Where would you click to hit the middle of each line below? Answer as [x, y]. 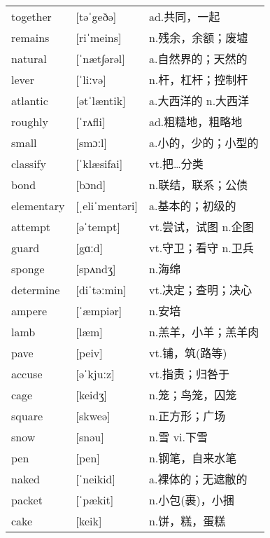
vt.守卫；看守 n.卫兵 [201, 248]
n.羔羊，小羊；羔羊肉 [204, 332]
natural [29, 58]
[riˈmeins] [99, 37]
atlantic [30, 100]
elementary [38, 205]
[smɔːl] [92, 142]
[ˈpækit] [95, 499]
